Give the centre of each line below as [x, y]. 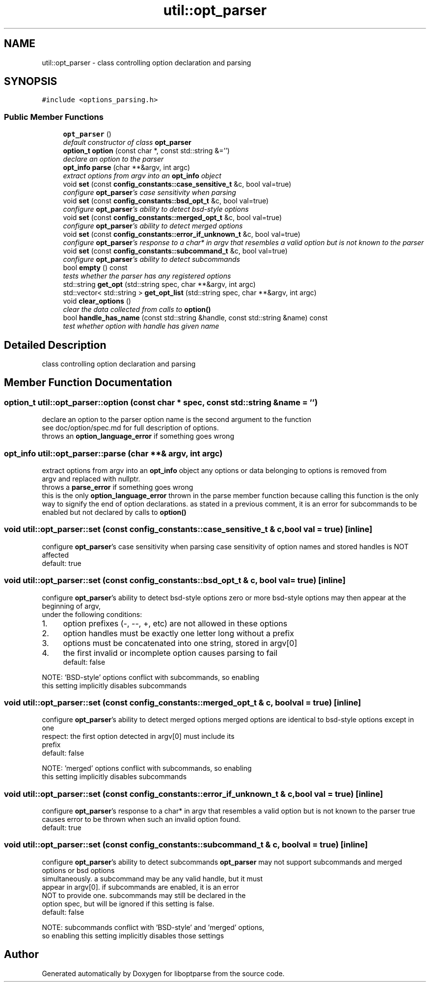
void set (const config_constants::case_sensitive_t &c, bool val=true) [177, 184]
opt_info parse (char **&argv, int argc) [127, 168]
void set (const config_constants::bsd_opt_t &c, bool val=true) [166, 201]
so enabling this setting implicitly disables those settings [133, 935]
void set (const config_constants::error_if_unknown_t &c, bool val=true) [182, 234]
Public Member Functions [54, 117]
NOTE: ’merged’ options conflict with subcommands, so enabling [147, 768]
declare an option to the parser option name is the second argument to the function [176, 420]
